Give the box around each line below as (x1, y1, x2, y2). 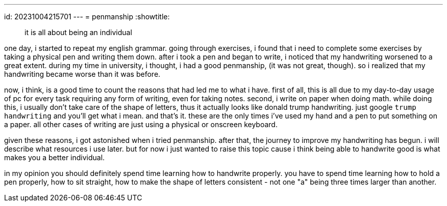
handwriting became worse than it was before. (4, 70, 161, 78)
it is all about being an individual (24, 28, 132, 37)
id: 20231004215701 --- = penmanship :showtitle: (4, 12, 170, 21)
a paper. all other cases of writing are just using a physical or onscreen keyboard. (4, 120, 278, 129)
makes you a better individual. (4, 153, 105, 162)
